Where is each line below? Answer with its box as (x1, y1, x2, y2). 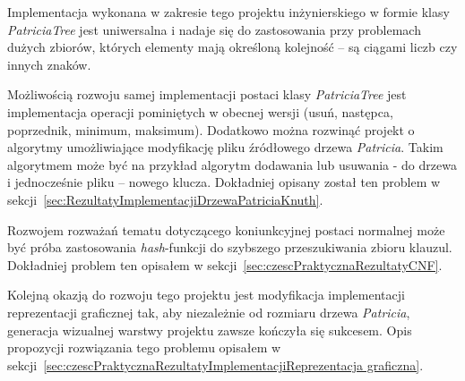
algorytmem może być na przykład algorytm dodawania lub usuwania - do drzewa (7, 155, 457, 174)
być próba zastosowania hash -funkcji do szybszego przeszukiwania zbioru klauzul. (7, 238, 452, 257)
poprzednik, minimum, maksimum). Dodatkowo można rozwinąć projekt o (7, 120, 415, 139)
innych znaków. (7, 55, 91, 73)
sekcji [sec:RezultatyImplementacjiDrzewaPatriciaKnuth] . (7, 190, 323, 208)
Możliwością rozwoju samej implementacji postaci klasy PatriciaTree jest (7, 85, 407, 104)
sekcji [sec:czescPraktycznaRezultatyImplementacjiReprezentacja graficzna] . (7, 355, 424, 374)
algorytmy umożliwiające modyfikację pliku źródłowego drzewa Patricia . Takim (7, 138, 443, 157)
